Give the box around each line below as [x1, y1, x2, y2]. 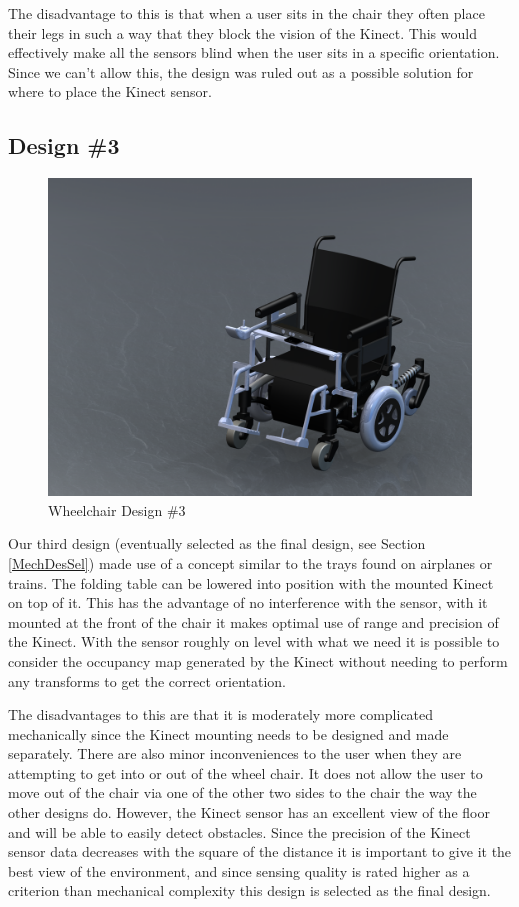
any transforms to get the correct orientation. [8, 670, 287, 691]
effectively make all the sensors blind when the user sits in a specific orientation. [8, 42, 500, 63]
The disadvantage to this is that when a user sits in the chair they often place [8, 3, 485, 23]
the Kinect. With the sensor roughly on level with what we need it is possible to [8, 631, 500, 652]
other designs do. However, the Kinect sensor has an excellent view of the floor [8, 802, 490, 823]
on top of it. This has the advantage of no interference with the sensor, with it [8, 592, 488, 613]
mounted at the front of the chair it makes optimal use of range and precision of [8, 611, 499, 632]
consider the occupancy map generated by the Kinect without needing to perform [8, 650, 508, 671]
